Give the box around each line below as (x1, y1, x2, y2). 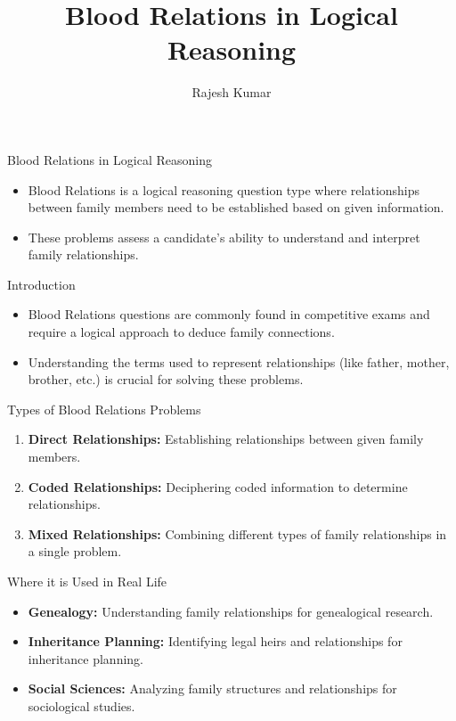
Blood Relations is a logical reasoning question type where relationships (28, 180, 420, 199)
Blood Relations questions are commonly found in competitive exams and (28, 305, 430, 324)
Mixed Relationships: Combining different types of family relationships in (28, 524, 447, 543)
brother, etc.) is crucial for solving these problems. (28, 370, 304, 389)
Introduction (7, 274, 76, 293)
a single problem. (28, 542, 122, 561)
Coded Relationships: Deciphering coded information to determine (28, 477, 408, 496)
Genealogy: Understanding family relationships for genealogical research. (28, 602, 434, 620)
